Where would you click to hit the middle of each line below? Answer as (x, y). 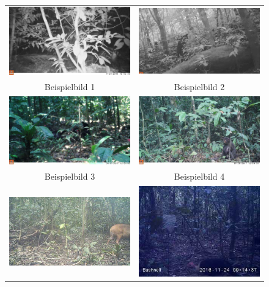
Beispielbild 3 (70, 176)
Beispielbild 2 (199, 86)
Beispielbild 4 (199, 176)
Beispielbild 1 (70, 86)
